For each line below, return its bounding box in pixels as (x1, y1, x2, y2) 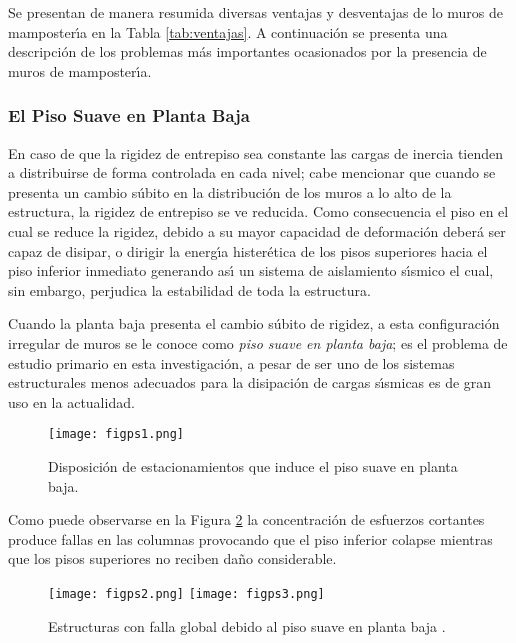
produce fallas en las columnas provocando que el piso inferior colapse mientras (8, 528, 493, 549)
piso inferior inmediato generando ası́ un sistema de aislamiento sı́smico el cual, (8, 260, 494, 281)
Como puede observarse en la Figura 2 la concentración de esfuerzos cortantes (8, 509, 485, 530)
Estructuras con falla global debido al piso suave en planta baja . (48, 615, 446, 636)
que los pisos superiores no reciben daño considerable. (8, 548, 337, 569)
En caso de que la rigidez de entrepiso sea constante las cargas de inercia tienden (8, 142, 504, 163)
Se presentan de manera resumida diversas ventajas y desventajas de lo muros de (8, 2, 504, 22)
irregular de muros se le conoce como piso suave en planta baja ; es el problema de (8, 332, 508, 353)
